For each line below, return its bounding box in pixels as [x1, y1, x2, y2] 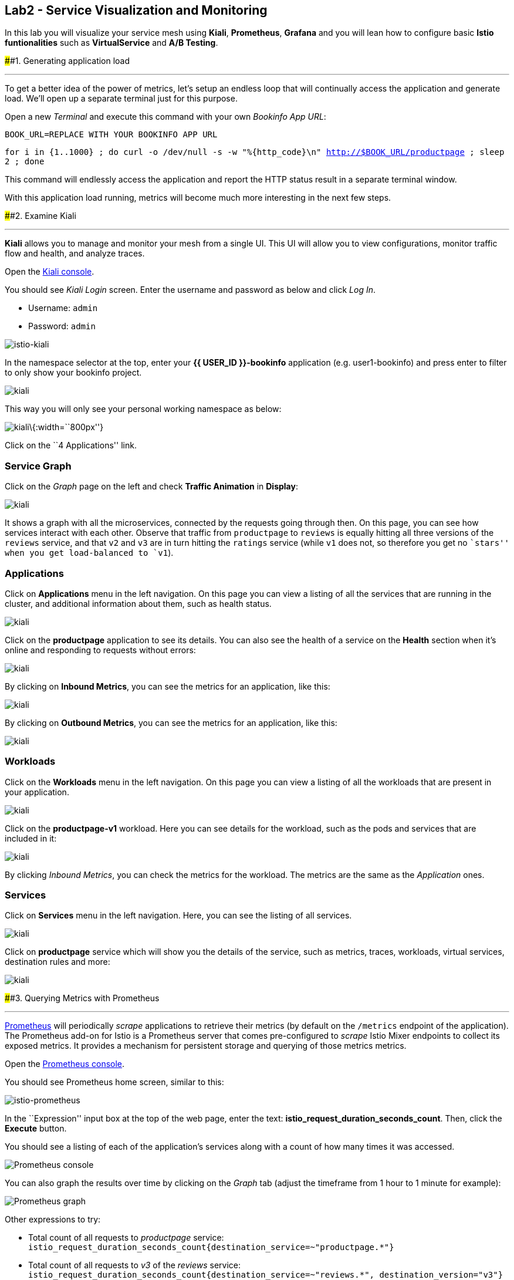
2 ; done [5, 157, 45, 167]
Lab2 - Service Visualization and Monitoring [5, 3, 268, 18]
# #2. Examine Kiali [5, 211, 76, 221]
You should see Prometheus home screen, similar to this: [5, 1077, 224, 1088]
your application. [5, 786, 69, 797]
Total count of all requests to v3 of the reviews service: [28, 1260, 241, 1271]
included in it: [5, 833, 57, 843]
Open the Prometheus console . [5, 1059, 125, 1069]
